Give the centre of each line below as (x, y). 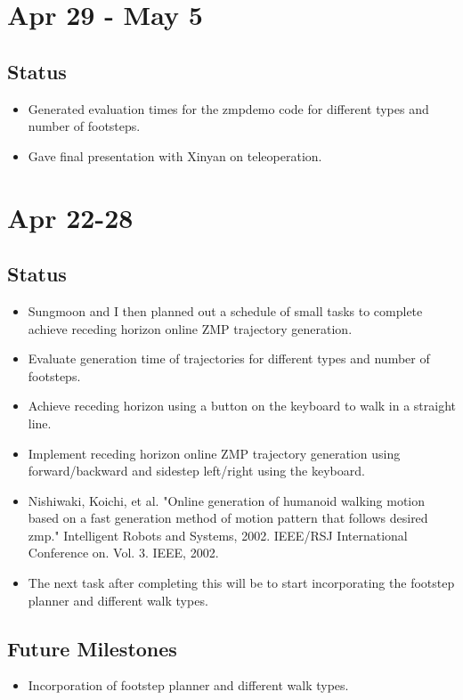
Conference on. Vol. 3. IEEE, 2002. (123, 553)
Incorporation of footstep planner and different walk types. (188, 685)
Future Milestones (92, 648)
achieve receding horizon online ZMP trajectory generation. (190, 328)
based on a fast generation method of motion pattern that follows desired (228, 518)
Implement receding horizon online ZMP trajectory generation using (214, 453)
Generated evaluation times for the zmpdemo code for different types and (228, 108)
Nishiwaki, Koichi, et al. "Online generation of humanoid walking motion (227, 500)
